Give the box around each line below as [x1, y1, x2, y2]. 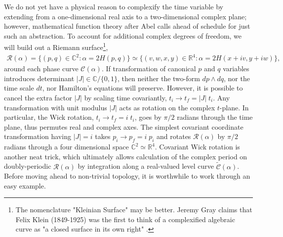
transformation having [4, 131, 71, 142]
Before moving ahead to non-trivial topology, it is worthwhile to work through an [4, 171, 250, 181]
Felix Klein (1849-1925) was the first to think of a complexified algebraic [15, 214, 235, 224]
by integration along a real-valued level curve [78, 161, 214, 171]
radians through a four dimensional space [4, 142, 129, 152]
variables [223, 63, 249, 74]
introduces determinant [4, 73, 75, 83]
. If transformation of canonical [101, 63, 196, 74]
